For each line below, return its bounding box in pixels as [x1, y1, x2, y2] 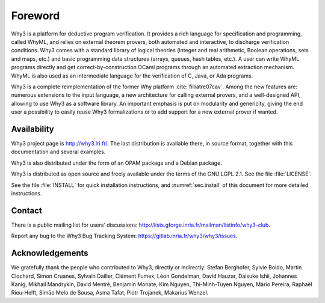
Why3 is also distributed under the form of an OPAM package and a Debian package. [11, 159, 222, 167]
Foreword [11, 9, 60, 22]
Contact [11, 205, 42, 216]
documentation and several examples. [11, 148, 106, 156]
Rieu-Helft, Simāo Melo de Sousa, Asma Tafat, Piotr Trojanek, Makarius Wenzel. [11, 289, 209, 296]
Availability [11, 124, 54, 134]
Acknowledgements [11, 248, 88, 259]
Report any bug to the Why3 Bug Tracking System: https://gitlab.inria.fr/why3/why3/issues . [11, 232, 238, 240]
